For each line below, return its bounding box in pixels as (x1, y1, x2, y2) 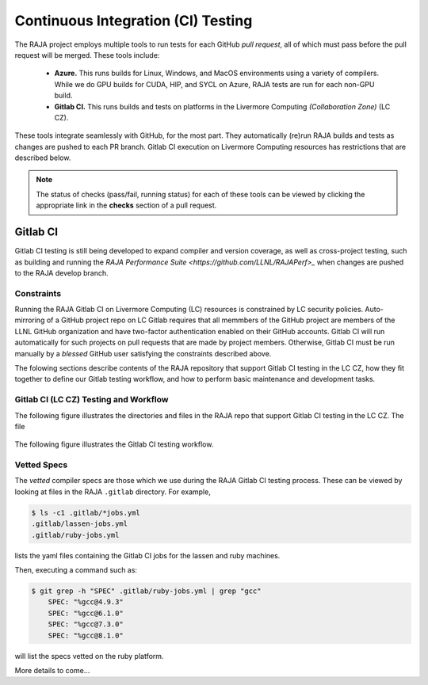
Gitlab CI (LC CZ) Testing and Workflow (14, 394, 169, 405)
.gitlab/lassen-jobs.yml (31, 519, 128, 528)
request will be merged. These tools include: (14, 50, 160, 59)
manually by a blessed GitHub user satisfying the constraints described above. (14, 348, 272, 358)
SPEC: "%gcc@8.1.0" (48, 630, 124, 640)
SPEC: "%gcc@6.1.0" (48, 608, 124, 618)
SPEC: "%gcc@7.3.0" (48, 620, 124, 629)
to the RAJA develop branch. (14, 268, 109, 277)
